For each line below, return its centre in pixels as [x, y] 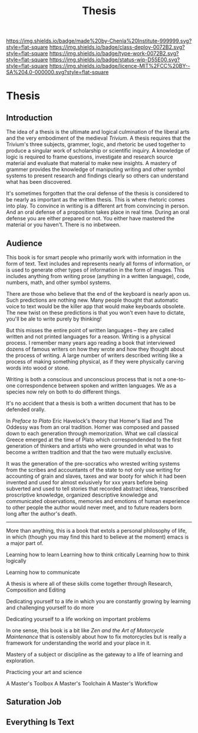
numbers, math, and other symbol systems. [59, 282]
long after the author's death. [42, 514]
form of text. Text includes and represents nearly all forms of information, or [98, 264]
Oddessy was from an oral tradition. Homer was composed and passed [93, 427]
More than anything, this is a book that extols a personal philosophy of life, [97, 531]
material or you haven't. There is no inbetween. [63, 224]
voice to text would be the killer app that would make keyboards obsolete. [96, 306]
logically [16, 561]
